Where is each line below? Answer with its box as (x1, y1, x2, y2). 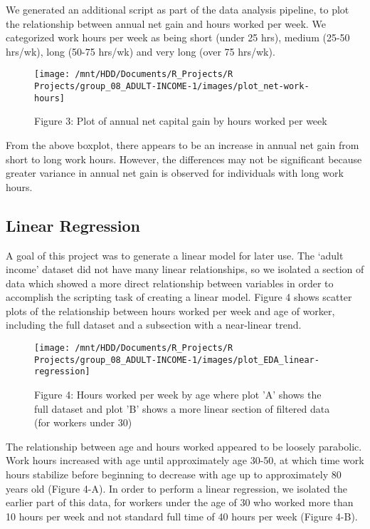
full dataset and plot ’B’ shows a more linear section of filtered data (34, 401, 330, 416)
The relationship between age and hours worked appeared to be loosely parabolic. (6, 438, 362, 453)
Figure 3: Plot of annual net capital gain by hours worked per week (34, 113, 327, 128)
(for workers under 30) (34, 415, 132, 430)
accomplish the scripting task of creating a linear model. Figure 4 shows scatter (6, 289, 352, 304)
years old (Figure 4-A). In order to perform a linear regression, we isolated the (6, 481, 347, 495)
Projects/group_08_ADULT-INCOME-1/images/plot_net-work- (34, 81, 310, 92)
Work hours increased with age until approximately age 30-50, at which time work (6, 453, 364, 468)
